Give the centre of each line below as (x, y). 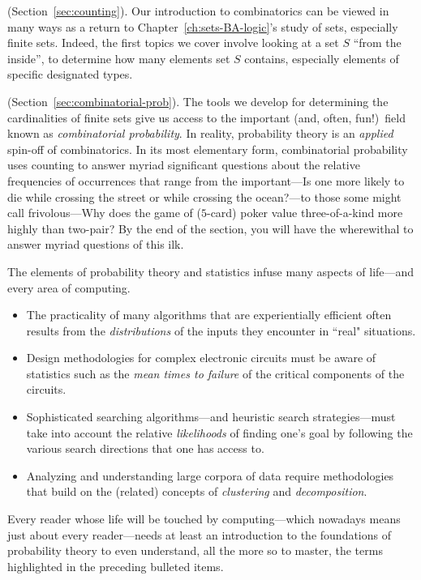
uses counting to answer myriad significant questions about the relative (184, 165)
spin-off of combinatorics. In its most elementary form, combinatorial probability (208, 149)
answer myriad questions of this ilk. (96, 244)
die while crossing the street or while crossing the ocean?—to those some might (204, 196)
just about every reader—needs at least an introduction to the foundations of (200, 534)
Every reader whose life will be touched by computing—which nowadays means (204, 519)
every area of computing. (69, 287)
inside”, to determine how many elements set (119, 58)
